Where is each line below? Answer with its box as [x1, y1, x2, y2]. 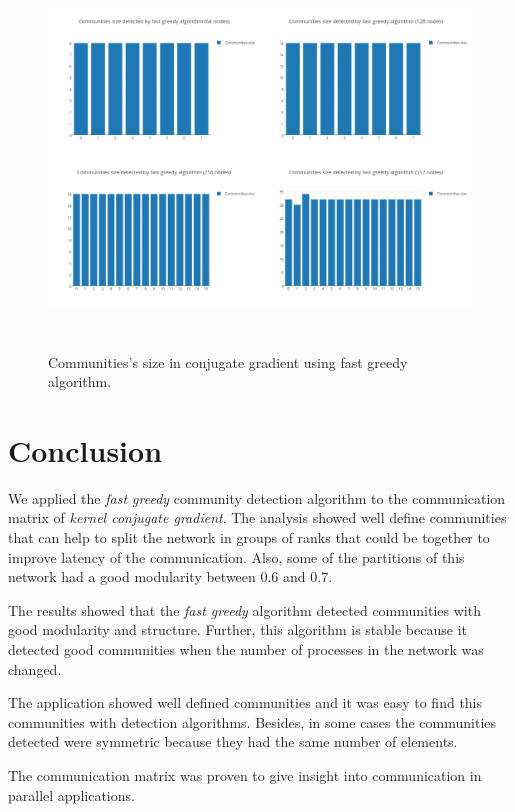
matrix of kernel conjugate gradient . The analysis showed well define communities [8, 507, 507, 528]
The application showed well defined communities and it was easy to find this [8, 692, 483, 713]
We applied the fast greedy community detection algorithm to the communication [8, 487, 506, 508]
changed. [8, 658, 62, 679]
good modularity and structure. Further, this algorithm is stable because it [8, 619, 467, 640]
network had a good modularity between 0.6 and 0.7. [8, 566, 333, 587]
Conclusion [8, 429, 163, 470]
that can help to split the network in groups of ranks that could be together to [8, 527, 490, 548]
